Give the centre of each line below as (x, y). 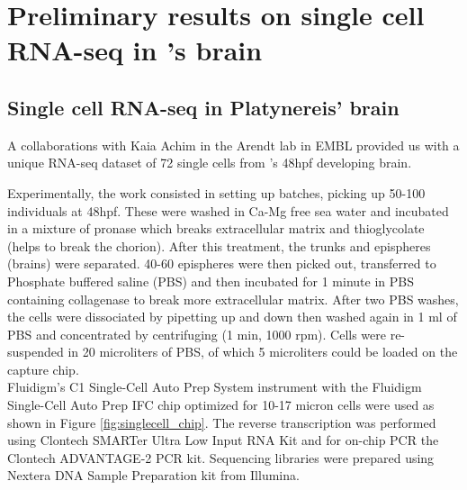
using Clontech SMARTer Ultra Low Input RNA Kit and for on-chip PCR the (223, 440)
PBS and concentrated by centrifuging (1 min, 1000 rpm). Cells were (197, 334)
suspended (36, 352)
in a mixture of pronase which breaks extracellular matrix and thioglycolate (216, 228)
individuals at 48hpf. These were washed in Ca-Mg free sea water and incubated (228, 210)
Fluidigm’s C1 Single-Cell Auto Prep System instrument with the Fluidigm (215, 387)
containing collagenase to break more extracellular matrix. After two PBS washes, (233, 299)
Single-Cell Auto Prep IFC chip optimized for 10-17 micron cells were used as (221, 405)
